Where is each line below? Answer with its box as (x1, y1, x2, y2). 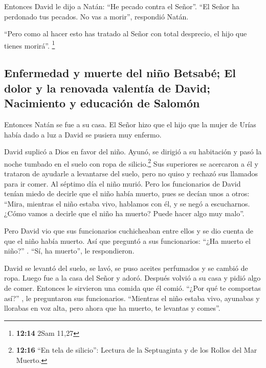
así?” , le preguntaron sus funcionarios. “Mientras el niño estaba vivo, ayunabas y (4, 292, 260, 303)
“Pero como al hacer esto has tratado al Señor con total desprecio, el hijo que (4, 28, 247, 39)
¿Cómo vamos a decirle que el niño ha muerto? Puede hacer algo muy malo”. (4, 208, 245, 219)
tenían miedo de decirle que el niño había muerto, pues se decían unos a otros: (4, 188, 250, 199)
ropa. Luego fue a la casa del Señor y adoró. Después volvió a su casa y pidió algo (4, 272, 261, 283)
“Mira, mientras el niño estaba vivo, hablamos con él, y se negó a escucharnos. (4, 198, 250, 209)
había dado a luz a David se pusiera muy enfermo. (4, 129, 162, 140)
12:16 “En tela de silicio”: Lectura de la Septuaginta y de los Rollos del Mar (16, 344, 257, 355)
